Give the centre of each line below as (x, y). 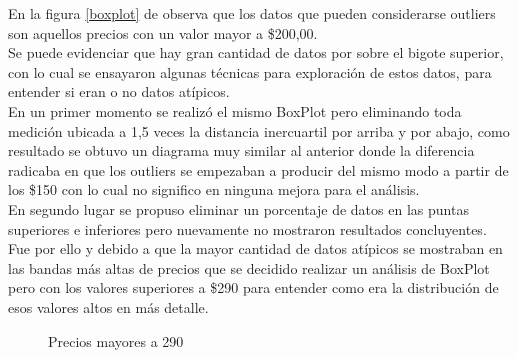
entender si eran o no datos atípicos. (119, 91)
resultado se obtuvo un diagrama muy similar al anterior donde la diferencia (241, 150)
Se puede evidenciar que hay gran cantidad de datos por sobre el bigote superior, (256, 52)
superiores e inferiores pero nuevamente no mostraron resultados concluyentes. (247, 228)
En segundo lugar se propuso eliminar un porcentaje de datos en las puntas (238, 208)
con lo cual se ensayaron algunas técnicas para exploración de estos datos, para (250, 71)
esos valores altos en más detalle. (108, 306)
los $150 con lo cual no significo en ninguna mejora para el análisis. (214, 189)
